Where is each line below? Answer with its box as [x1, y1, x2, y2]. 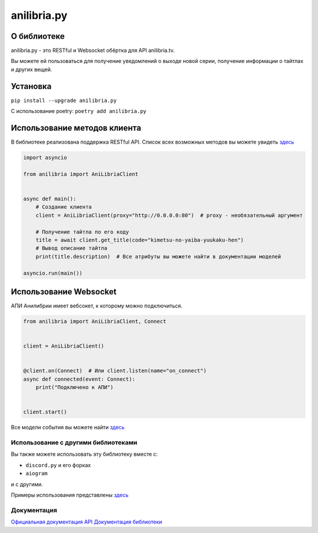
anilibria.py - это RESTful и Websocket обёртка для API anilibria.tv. [11, 47, 175, 54]
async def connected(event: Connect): [23, 376, 135, 382]
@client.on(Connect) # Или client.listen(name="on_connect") [23, 368, 207, 374]
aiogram [25, 470, 48, 477]
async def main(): [23, 195, 77, 202]
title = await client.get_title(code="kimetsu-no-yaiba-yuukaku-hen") [35, 236, 244, 243]
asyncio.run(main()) [23, 270, 82, 276]
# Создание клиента [35, 204, 92, 210]
